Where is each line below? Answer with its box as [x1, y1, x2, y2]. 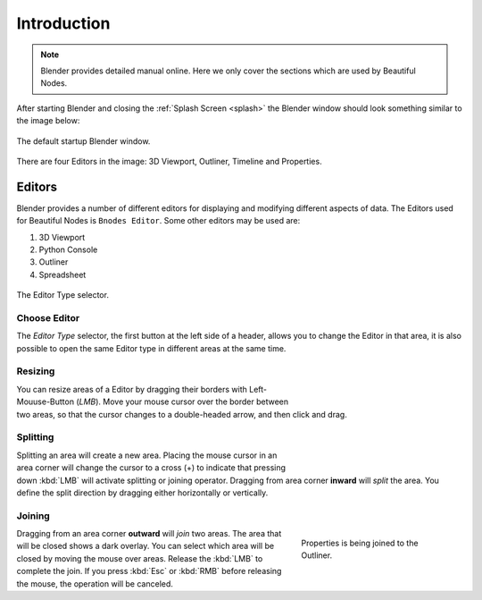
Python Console [38, 244, 98, 255]
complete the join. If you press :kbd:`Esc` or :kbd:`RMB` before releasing [16, 566, 282, 577]
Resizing [16, 365, 55, 377]
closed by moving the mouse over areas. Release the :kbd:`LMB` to [16, 553, 263, 563]
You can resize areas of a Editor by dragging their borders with [16, 384, 247, 394]
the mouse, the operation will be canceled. [16, 578, 174, 589]
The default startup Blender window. [16, 135, 151, 147]
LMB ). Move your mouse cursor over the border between [79, 396, 289, 407]
